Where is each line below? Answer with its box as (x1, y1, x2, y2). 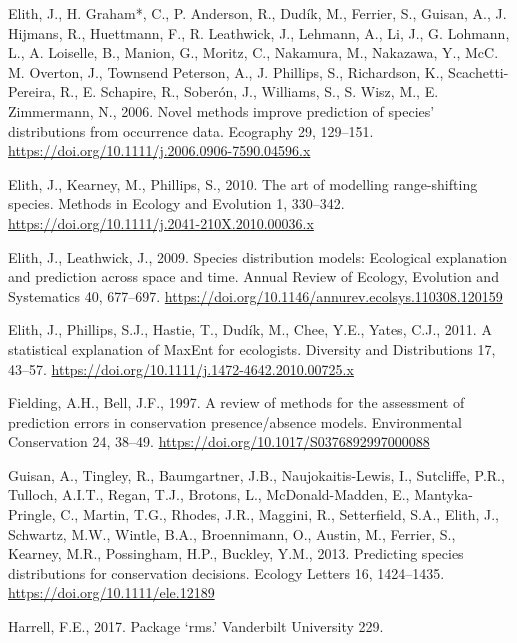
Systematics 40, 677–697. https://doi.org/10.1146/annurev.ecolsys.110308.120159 (8, 285, 503, 306)
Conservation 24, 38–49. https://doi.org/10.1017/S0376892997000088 (8, 431, 430, 452)
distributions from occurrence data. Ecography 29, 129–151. (8, 120, 374, 141)
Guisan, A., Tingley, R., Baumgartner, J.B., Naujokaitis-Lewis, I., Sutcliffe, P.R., (8, 464, 505, 485)
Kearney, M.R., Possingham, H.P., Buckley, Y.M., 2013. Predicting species (8, 543, 464, 564)
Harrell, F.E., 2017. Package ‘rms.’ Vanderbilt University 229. (8, 616, 384, 637)
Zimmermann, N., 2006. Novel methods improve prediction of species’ (8, 100, 435, 121)
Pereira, (8, 81, 56, 102)
